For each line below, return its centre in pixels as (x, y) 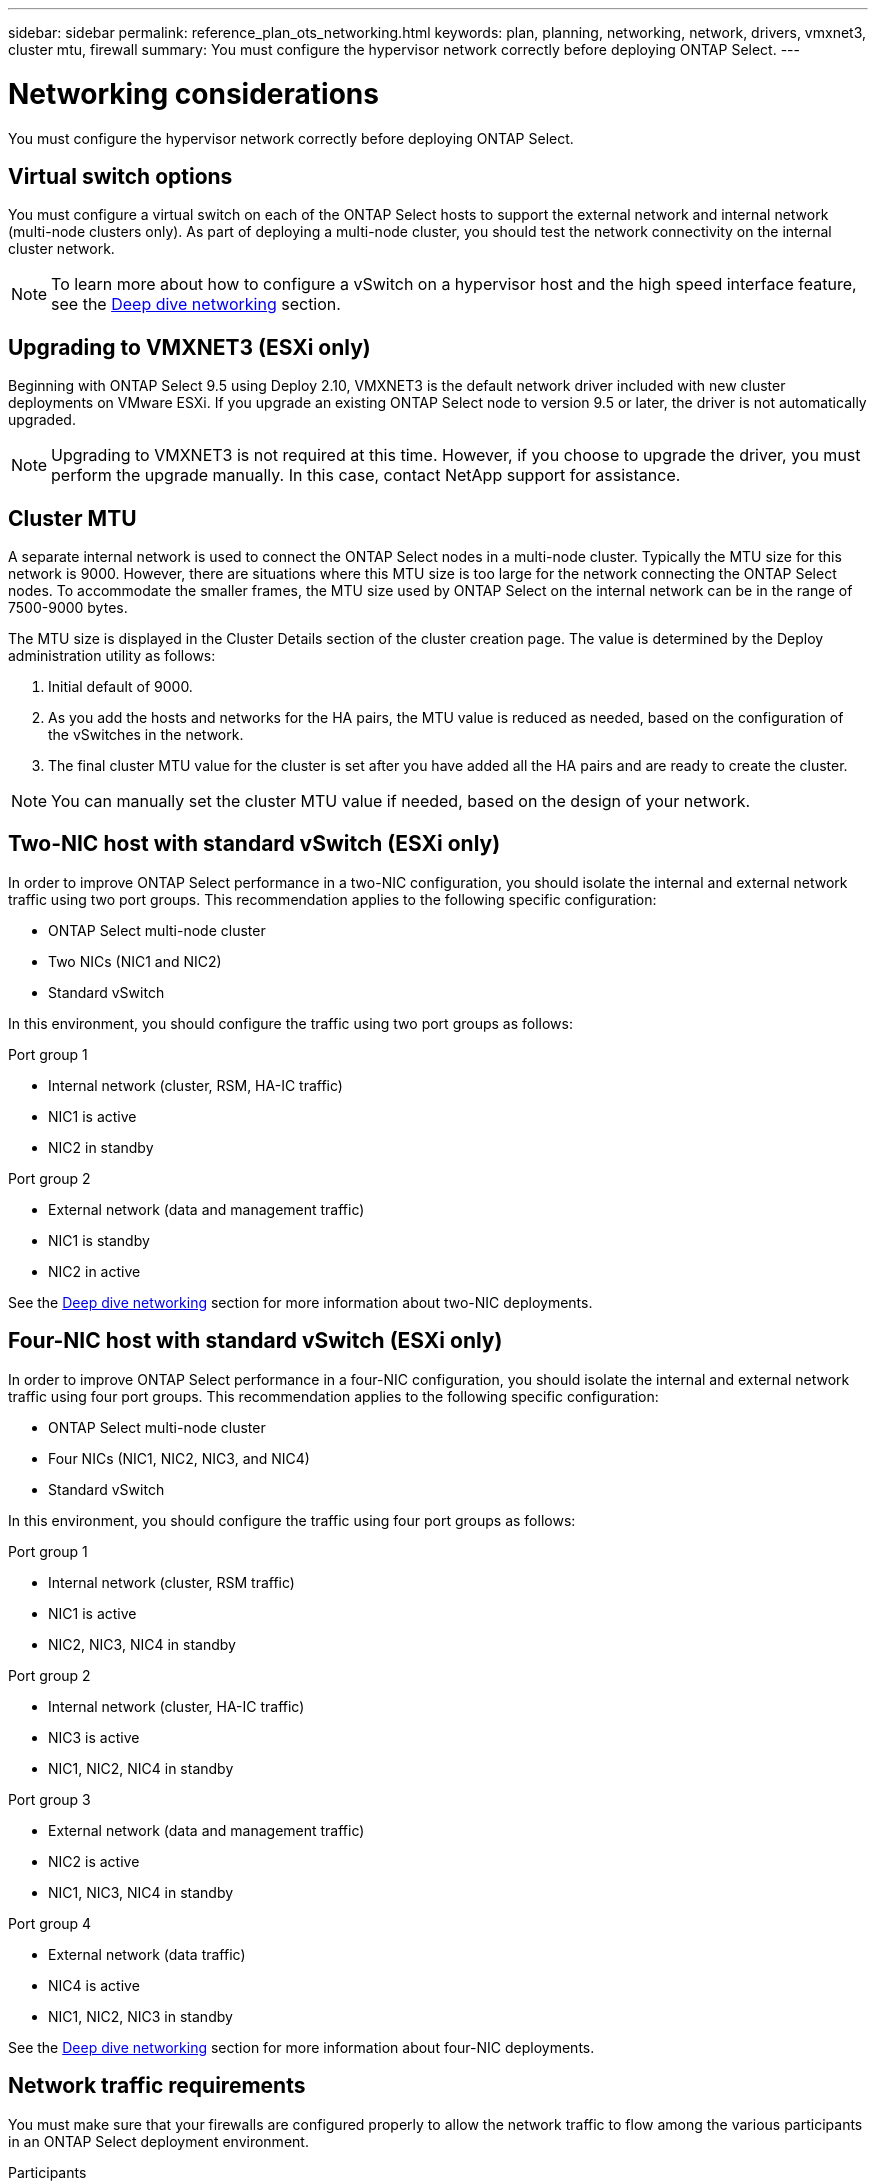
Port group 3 (49, 1799)
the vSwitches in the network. (146, 735)
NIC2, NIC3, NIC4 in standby (142, 1644)
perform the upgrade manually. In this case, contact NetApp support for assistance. (366, 475)
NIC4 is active (94, 1985)
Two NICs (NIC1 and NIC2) (135, 961)
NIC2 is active (94, 1861)
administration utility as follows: (112, 656)
